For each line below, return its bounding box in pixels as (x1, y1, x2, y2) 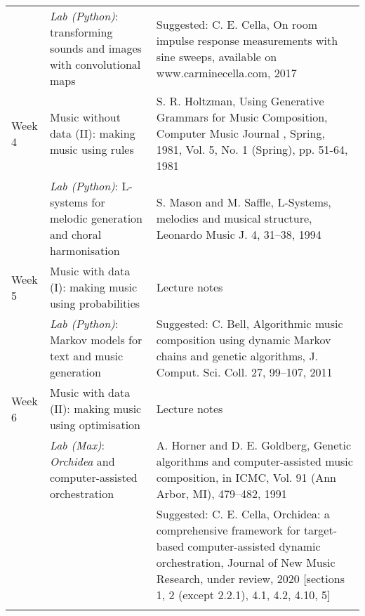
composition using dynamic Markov (156, 332, 331, 348)
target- (303, 522, 338, 538)
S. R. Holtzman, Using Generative (156, 93, 324, 109)
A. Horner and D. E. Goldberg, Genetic (156, 437, 352, 453)
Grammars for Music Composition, (156, 109, 328, 125)
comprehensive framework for (156, 522, 300, 538)
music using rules (49, 141, 134, 157)
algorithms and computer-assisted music (156, 453, 353, 469)
